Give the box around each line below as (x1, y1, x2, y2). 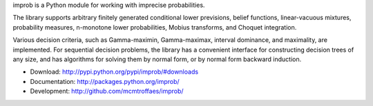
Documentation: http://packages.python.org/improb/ (30, 77, 180, 85)
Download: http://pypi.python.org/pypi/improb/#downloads (30, 67, 199, 76)
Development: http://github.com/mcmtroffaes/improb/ (30, 87, 184, 96)
